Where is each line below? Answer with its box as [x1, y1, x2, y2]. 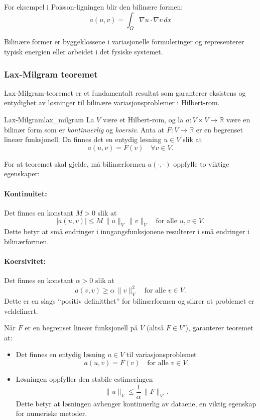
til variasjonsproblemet [126, 349, 197, 360]
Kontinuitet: [4, 188, 47, 198]
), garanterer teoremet [185, 322, 253, 333]
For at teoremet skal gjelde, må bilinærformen [4, 158, 146, 169]
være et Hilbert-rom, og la [102, 114, 184, 124]
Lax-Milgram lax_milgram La [4, 114, 94, 124]
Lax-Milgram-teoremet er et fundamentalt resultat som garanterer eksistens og [4, 87, 246, 98]
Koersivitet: [4, 255, 46, 266]
